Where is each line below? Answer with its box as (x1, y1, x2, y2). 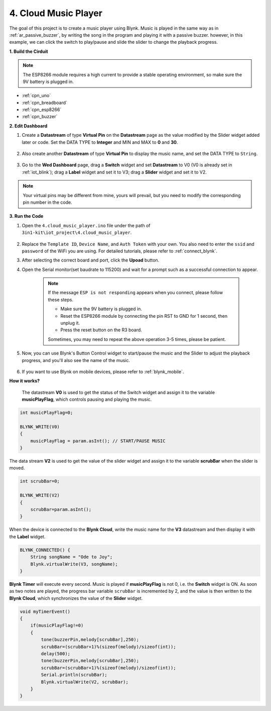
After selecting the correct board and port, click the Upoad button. (22, 257, 160, 263)
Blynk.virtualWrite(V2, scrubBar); (41, 679, 129, 685)
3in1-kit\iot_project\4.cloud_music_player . (22, 229, 132, 236)
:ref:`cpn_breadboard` (22, 100, 68, 106)
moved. (9, 465, 25, 471)
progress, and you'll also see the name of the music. (22, 357, 130, 363)
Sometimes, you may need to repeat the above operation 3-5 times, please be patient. (48, 336, 226, 342)
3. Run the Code (9, 213, 44, 219)
